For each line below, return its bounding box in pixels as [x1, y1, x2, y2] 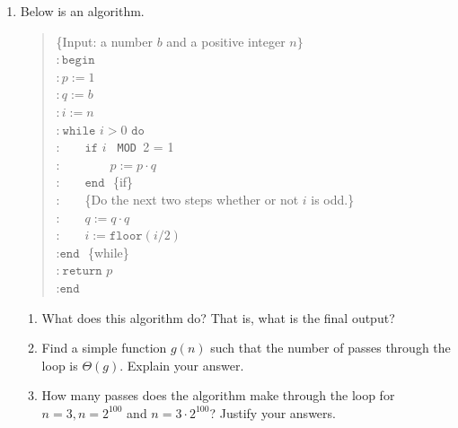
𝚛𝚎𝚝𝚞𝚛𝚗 [62, 265, 102, 278]
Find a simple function [41, 338, 167, 357]
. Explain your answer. [119, 355, 244, 374]
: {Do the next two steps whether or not [56, 190, 299, 208]
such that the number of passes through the [210, 338, 451, 357]
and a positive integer [166, 31, 286, 50]
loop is [41, 355, 78, 374]
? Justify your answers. [209, 403, 336, 422]
